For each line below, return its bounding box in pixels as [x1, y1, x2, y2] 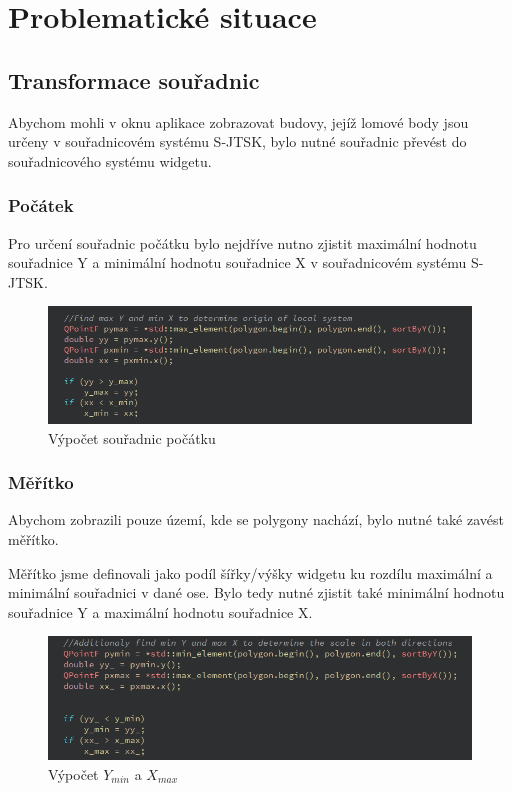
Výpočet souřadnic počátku [48, 427, 216, 448]
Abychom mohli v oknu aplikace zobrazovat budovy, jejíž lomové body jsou [8, 111, 469, 132]
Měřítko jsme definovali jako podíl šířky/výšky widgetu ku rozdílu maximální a [8, 562, 493, 583]
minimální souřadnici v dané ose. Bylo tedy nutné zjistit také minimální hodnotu [8, 582, 505, 603]
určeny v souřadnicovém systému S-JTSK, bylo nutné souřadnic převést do [8, 131, 467, 152]
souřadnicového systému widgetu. [8, 150, 212, 171]
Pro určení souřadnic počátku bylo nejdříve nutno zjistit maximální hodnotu [8, 232, 477, 253]
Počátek [8, 193, 74, 218]
